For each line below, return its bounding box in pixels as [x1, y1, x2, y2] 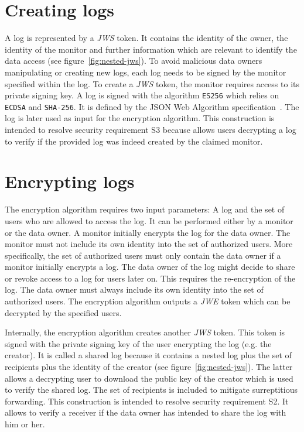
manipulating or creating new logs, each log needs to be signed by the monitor [5, 66, 286, 78]
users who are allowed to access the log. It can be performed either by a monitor [5, 214, 293, 227]
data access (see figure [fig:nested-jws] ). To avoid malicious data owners [5, 54, 262, 67]
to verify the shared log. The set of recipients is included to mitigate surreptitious [5, 383, 298, 396]
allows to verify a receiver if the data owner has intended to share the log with [5, 406, 286, 419]
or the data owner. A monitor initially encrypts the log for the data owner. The [5, 226, 291, 238]
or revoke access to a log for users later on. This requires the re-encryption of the [5, 272, 296, 284]
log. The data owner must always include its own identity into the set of [5, 283, 264, 296]
